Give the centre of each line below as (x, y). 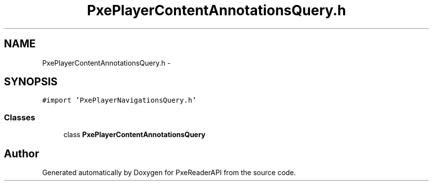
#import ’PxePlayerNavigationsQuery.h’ (119, 100)
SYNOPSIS (31, 82)
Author (22, 153)
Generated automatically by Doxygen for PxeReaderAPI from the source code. (169, 173)
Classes (20, 117)
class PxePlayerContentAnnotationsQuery (134, 135)
